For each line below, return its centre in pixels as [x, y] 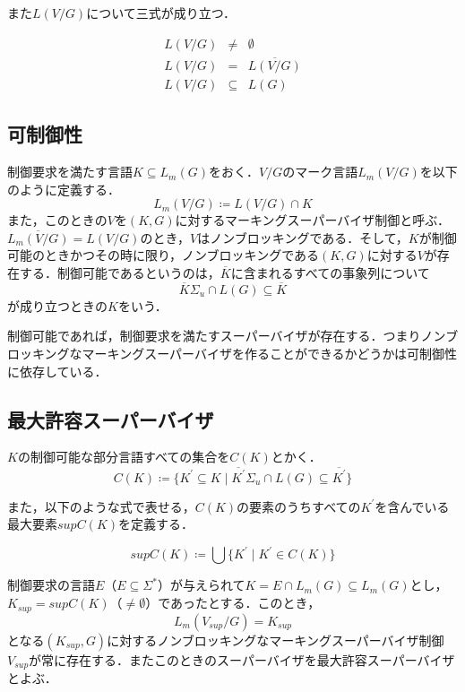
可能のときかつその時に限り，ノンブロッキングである [164, 255]
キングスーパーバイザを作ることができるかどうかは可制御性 [282, 354]
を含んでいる [412, 506]
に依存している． [57, 371]
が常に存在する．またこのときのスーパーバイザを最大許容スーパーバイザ [242, 659]
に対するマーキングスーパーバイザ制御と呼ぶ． [312, 220]
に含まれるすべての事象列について [330, 273]
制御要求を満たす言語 [70, 172]
